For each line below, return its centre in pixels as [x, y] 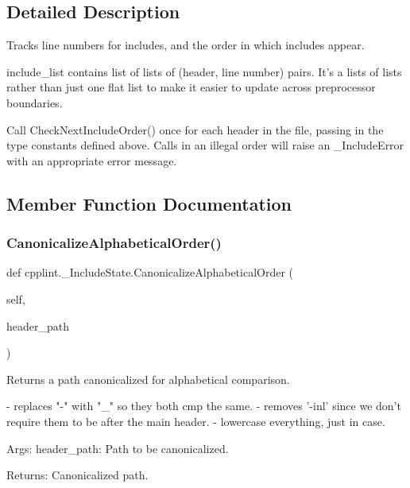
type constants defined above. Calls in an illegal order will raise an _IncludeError [205, 145]
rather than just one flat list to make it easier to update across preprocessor [191, 87]
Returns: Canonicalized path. [77, 475]
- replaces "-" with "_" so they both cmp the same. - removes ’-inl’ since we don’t [204, 406]
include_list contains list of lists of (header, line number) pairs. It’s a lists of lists [204, 71]
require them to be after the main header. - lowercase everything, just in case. [196, 421]
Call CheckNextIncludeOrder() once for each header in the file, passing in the [195, 129]
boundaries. [35, 102]
